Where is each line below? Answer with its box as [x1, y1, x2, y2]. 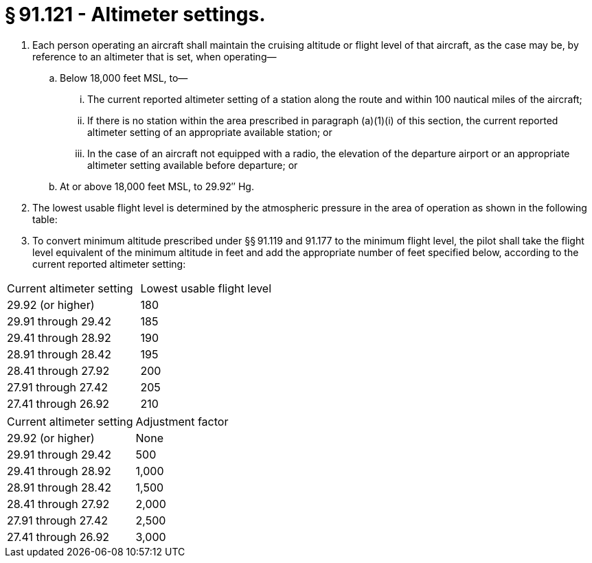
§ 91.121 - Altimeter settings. [5, 3, 266, 26]
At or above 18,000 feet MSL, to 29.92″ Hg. [60, 180, 254, 192]
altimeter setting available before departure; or [87, 159, 298, 171]
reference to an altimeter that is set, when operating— [32, 50, 277, 62]
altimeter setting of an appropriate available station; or [87, 126, 332, 138]
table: [32, 213, 58, 225]
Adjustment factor [135, 414, 229, 428]
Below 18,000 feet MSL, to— [60, 71, 188, 84]
